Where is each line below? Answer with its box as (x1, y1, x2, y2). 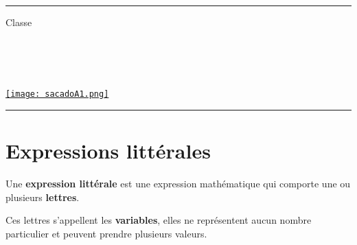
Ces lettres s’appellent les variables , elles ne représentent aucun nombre (5, 213, 312, 227)
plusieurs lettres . (5, 189, 80, 204)
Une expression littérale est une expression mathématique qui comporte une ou (5, 176, 351, 191)
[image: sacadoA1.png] (5, 89, 109, 100)
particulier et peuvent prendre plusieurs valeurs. (5, 226, 207, 240)
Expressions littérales (5, 137, 211, 165)
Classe (5, 15, 32, 29)
